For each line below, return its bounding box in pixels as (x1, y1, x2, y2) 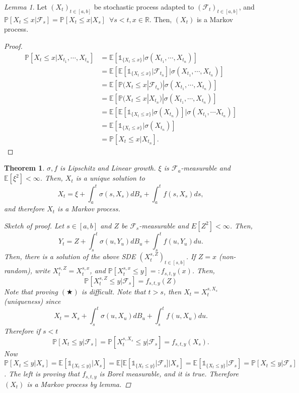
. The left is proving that (4, 368, 80, 379)
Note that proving (4, 286, 58, 296)
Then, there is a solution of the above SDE (4, 251, 136, 262)
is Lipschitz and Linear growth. (60, 163, 156, 173)
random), (4, 265, 32, 276)
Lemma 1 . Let (4, 2, 47, 12)
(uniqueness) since (4, 296, 61, 306)
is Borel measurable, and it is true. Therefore (99, 368, 239, 379)
